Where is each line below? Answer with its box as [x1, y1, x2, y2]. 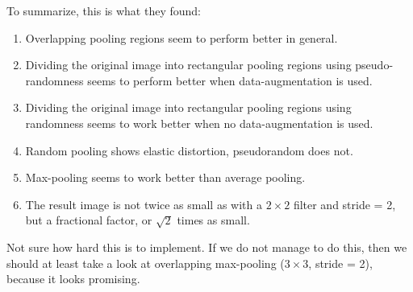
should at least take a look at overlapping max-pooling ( [6, 254, 285, 271]
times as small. [177, 212, 250, 228]
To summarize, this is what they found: [6, 2, 201, 19]
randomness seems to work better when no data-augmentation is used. [25, 114, 373, 131]
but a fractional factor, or [25, 212, 152, 228]
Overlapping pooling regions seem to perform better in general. [25, 29, 338, 46]
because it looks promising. [6, 270, 140, 287]
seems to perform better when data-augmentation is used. [87, 72, 373, 88]
